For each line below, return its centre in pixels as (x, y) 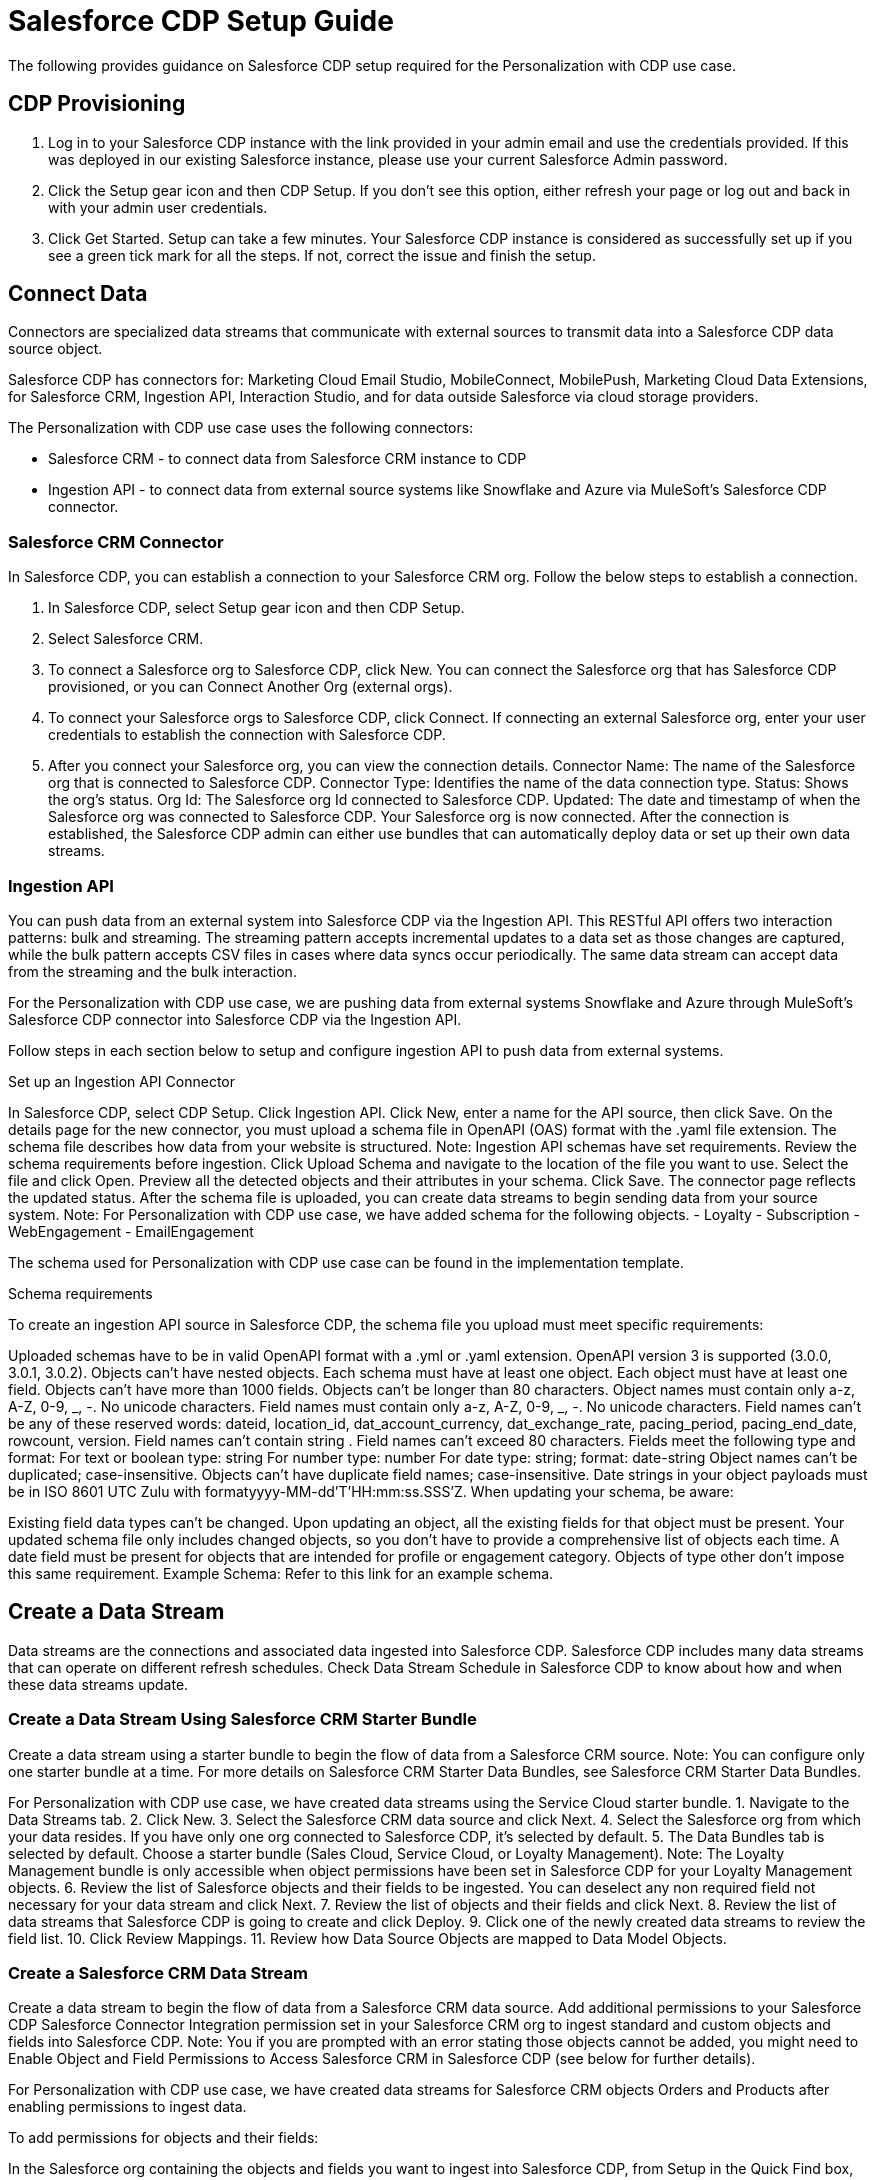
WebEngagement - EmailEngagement (131, 1231)
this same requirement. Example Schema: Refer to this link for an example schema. (281, 1573)
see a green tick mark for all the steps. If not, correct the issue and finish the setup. (322, 255)
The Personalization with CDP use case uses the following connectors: (241, 428)
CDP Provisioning (97, 104)
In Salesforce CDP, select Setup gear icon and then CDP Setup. (256, 608)
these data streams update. (98, 1684)
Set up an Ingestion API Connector (121, 1081)
